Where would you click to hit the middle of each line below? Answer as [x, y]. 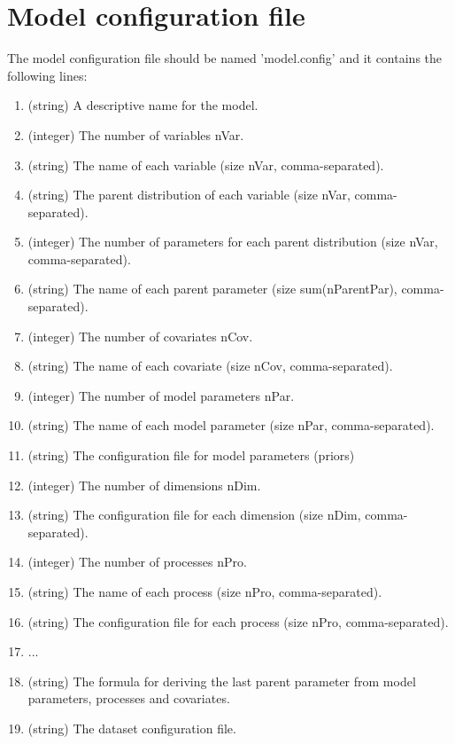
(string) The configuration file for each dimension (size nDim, [194, 515]
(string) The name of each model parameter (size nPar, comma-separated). [231, 425]
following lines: [47, 75]
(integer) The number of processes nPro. [137, 562]
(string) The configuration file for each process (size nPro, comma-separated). [238, 621]
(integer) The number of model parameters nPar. [161, 395]
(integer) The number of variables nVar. [136, 134]
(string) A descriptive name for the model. [143, 105]
